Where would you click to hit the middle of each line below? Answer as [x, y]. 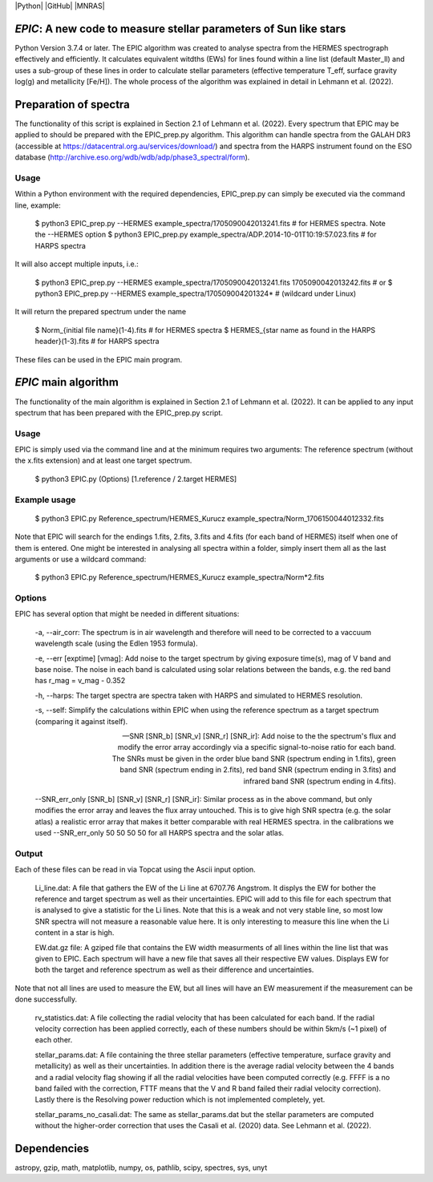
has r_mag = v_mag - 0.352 [80, 681]
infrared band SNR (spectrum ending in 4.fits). [320, 781]
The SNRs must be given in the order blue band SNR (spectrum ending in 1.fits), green [254, 759]
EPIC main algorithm [67, 382]
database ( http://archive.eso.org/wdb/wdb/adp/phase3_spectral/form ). [132, 157]
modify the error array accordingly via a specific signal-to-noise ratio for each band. [257, 747]
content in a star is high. [75, 933]
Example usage [45, 500]
